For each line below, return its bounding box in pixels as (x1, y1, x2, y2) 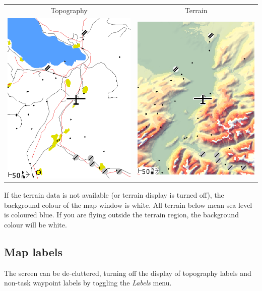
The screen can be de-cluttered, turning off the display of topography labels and (4, 267, 251, 278)
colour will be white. (4, 219, 67, 230)
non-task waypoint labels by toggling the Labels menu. (4, 277, 172, 288)
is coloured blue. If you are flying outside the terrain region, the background (4, 209, 239, 220)
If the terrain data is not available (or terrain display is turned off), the (4, 190, 224, 200)
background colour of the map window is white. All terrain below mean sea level (4, 199, 252, 210)
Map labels (4, 244, 62, 260)
